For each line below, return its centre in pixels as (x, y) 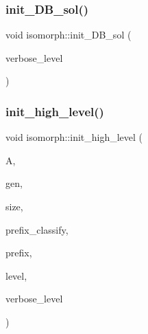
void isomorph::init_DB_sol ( (69, 35)
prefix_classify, (37, 229)
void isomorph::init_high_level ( (74, 137)
